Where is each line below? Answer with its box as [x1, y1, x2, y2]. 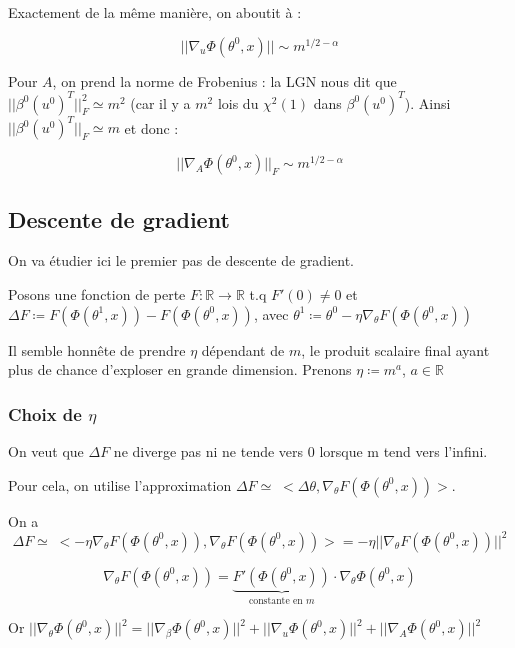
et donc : [124, 117, 179, 138]
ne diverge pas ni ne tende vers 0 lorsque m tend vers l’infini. [113, 440, 488, 461]
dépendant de [201, 339, 285, 360]
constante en [248, 595, 303, 606]
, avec [253, 303, 289, 324]
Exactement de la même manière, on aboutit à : [8, 2, 302, 22]
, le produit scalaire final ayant [301, 339, 490, 360]
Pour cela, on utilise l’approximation [8, 474, 232, 495]
